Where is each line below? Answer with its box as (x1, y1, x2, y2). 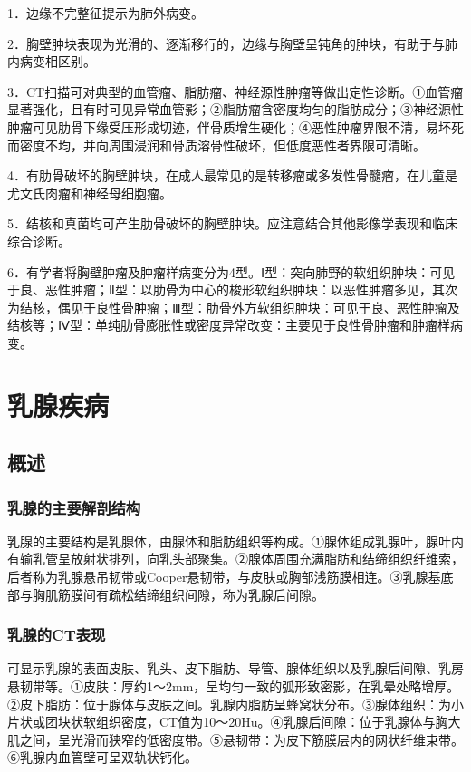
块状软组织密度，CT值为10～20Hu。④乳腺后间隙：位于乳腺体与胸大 (57, 712, 461, 731)
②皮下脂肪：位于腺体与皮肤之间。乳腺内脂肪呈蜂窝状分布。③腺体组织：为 (7, 694, 451, 713)
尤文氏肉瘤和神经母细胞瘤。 (7, 183, 172, 202)
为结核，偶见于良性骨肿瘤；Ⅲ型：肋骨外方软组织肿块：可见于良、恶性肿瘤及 (7, 297, 460, 316)
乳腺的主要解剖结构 (7, 496, 141, 518)
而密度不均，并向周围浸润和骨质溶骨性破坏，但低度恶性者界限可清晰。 (7, 135, 426, 154)
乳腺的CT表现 (7, 623, 106, 646)
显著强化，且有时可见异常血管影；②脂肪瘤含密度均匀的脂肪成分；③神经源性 (7, 100, 464, 119)
